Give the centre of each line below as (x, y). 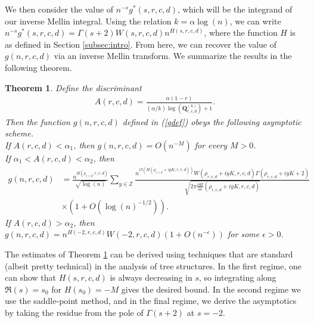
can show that (31, 277)
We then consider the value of (59, 9)
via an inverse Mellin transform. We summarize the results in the (173, 56)
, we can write (255, 21)
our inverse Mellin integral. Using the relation (88, 21)
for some (244, 234)
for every (211, 145)
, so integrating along (237, 277)
